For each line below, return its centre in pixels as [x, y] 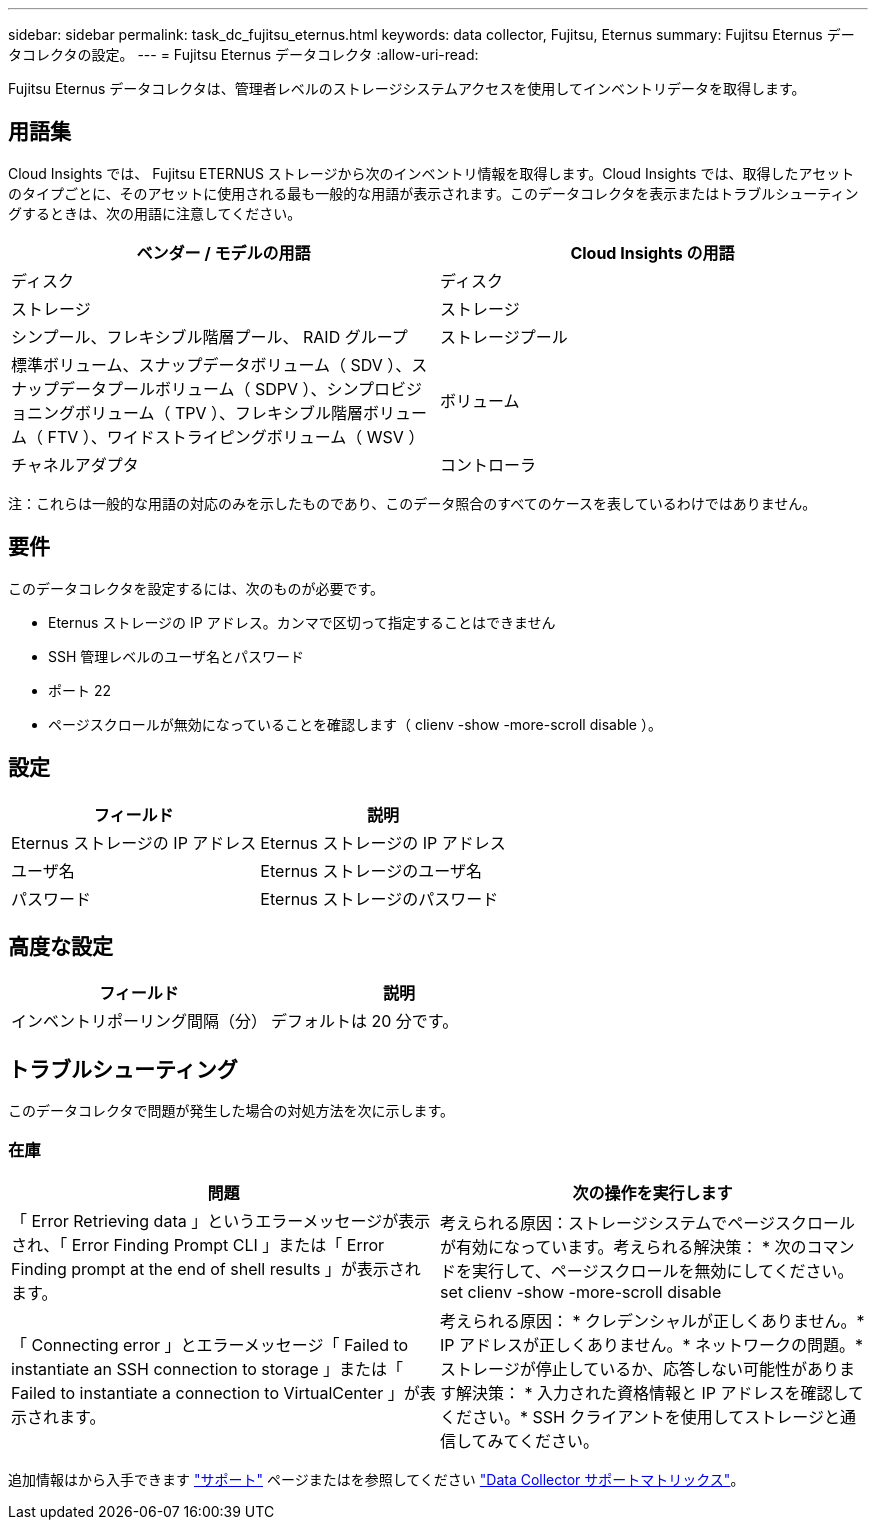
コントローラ [488, 464]
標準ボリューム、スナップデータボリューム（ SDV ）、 [211, 364]
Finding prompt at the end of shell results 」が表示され [216, 1268]
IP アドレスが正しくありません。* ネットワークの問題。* [652, 1344]
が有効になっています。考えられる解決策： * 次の [623, 1246]
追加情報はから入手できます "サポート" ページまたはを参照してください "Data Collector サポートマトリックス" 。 [376, 1479]
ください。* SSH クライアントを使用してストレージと [640, 1416]
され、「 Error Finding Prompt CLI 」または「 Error [198, 1244]
